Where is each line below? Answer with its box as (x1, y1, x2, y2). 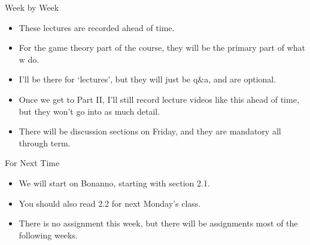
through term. (19, 136, 71, 149)
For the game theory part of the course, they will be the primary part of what (19, 41, 305, 54)
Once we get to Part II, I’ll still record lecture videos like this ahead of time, (19, 93, 299, 105)
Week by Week (5, 1, 59, 13)
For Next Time (5, 157, 60, 169)
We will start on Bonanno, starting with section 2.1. (19, 176, 210, 189)
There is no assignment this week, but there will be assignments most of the (19, 217, 298, 229)
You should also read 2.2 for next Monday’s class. (19, 197, 201, 209)
